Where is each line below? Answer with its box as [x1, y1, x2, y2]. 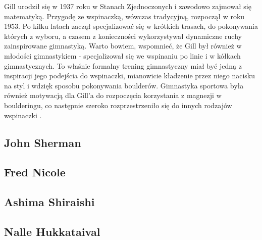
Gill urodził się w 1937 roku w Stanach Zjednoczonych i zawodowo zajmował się [4, 1, 251, 11]
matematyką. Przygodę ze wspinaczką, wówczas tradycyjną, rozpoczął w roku [4, 11, 245, 21]
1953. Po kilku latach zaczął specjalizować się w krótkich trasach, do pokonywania [4, 21, 258, 31]
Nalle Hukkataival [4, 223, 100, 239]
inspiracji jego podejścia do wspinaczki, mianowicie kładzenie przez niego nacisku [4, 70, 255, 81]
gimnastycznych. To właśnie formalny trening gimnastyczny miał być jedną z [4, 60, 242, 71]
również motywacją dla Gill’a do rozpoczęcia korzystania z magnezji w [4, 90, 222, 101]
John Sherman [4, 134, 81, 150]
